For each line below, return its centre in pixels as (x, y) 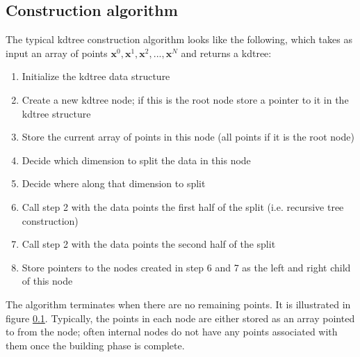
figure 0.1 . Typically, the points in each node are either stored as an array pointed (180, 318)
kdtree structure (56, 113)
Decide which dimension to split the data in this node (136, 160)
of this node (47, 281)
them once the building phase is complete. (95, 345)
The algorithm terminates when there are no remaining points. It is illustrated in (178, 304)
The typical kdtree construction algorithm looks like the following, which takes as (179, 39)
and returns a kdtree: (226, 53)
